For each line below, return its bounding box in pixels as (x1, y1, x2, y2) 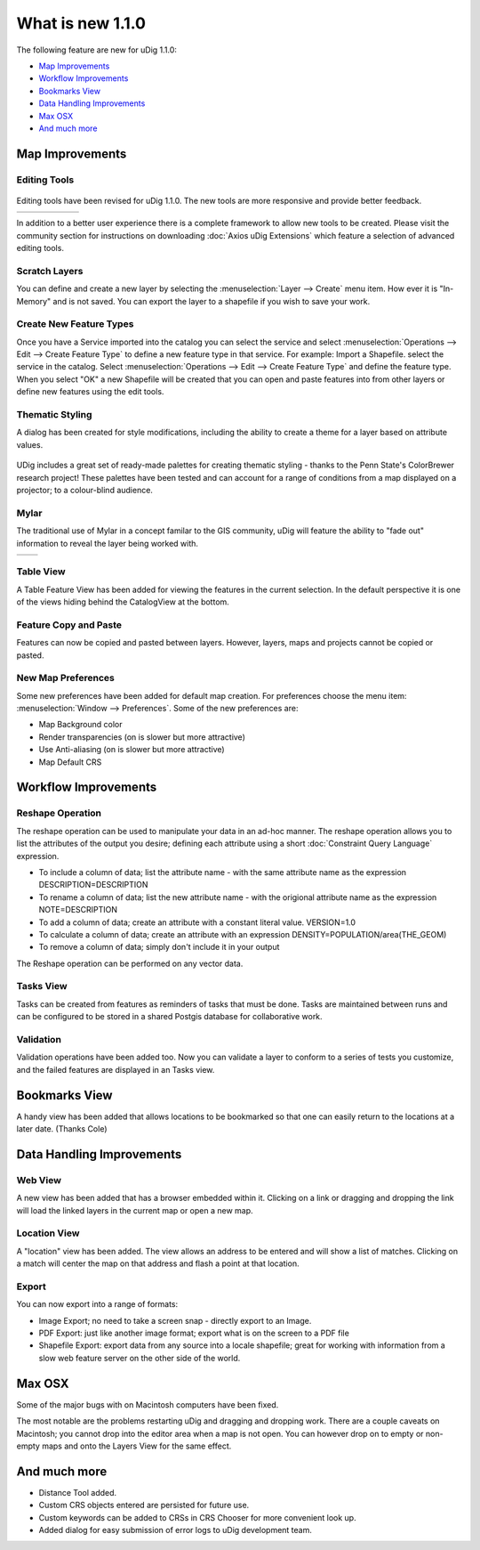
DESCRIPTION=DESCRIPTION (38, 880, 148, 890)
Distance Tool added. (38, 1487, 117, 1497)
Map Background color (38, 719, 123, 730)
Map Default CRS (38, 757, 102, 767)
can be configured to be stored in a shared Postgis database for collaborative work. (16, 1011, 324, 1022)
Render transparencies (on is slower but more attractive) (38, 731, 246, 743)
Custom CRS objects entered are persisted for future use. (38, 1500, 250, 1511)
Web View (16, 1173, 62, 1186)
